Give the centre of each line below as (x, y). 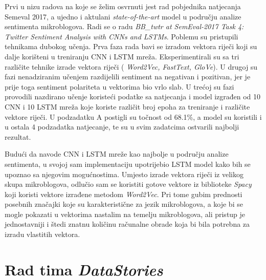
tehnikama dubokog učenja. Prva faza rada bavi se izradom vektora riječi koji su (131, 46)
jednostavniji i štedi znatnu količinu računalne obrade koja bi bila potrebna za (127, 224)
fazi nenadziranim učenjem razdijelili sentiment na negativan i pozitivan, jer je (128, 77)
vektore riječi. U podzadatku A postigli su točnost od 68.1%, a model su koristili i (133, 116)
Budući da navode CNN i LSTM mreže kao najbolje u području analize (117, 154)
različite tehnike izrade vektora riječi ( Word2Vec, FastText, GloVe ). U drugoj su (131, 66)
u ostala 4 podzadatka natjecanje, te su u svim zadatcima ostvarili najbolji (122, 127)
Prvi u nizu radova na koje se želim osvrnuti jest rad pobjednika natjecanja (123, 6)
